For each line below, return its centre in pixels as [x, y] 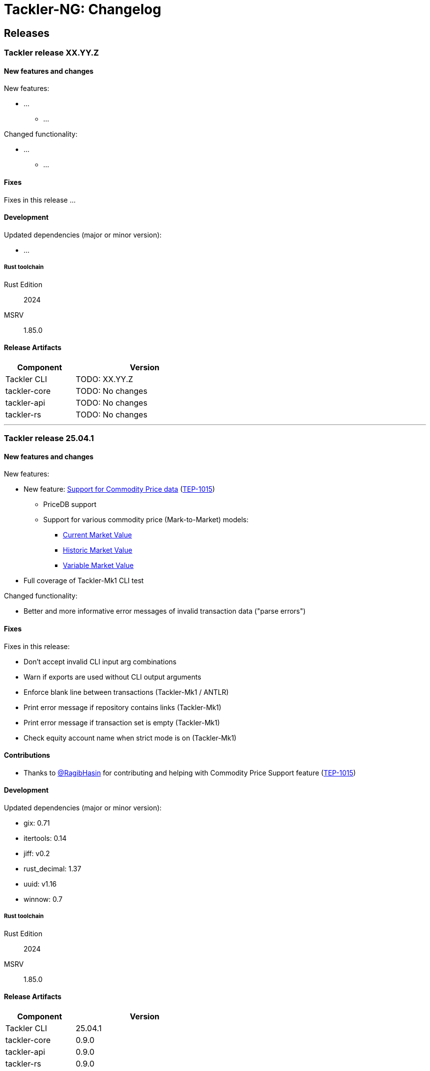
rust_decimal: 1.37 [53, 869]
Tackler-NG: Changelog [83, 9]
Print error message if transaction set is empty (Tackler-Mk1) [122, 722]
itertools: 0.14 [45, 838]
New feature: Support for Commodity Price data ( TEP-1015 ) [119, 489]
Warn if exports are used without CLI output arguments [112, 677]
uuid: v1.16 [40, 884]
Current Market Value [97, 535]
